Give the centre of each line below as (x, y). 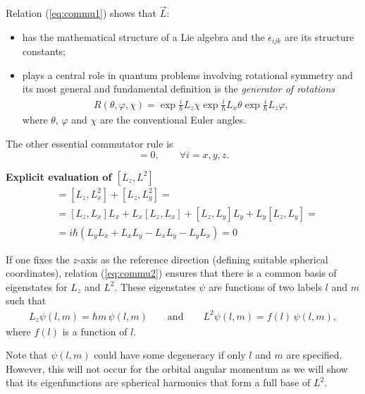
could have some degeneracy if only (170, 355)
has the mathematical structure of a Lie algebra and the (143, 36)
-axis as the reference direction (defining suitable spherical (203, 259)
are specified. (314, 355)
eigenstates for (37, 286)
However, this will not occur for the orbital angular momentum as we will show (177, 368)
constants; (44, 51)
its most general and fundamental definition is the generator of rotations (178, 89)
